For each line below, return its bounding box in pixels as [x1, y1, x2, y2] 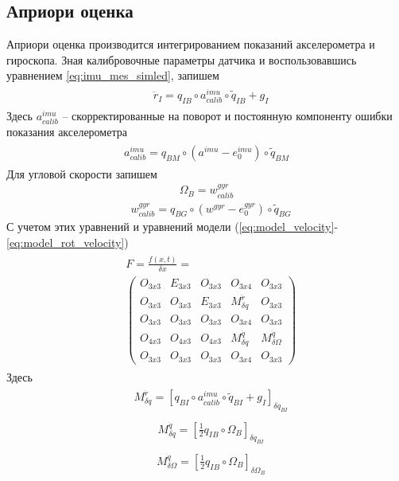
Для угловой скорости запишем [6, 165, 157, 182]
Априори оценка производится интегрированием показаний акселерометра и [6, 36, 375, 53]
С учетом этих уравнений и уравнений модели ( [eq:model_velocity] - [6, 218, 339, 235]
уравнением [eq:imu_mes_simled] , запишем [6, 67, 219, 84]
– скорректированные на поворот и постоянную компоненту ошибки [62, 107, 393, 123]
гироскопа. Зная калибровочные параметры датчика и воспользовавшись [6, 51, 357, 68]
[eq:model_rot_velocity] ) [6, 234, 129, 251]
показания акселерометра [6, 123, 127, 140]
